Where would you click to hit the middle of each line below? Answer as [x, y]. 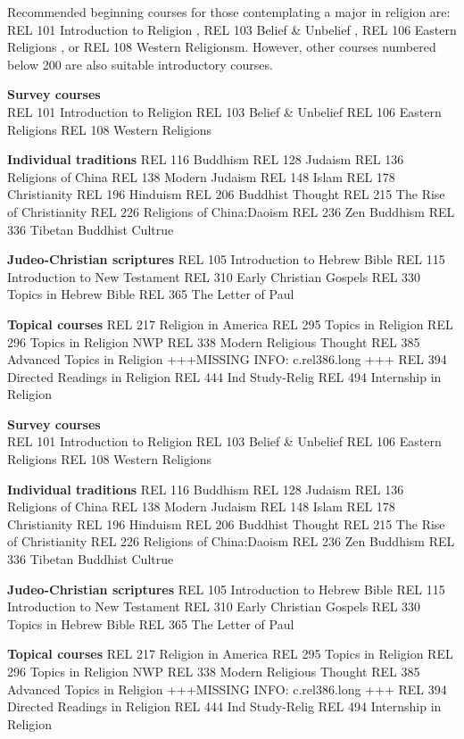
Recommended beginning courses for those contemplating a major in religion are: [229, 12]
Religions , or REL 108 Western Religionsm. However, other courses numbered [222, 47]
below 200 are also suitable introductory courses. [140, 64]
